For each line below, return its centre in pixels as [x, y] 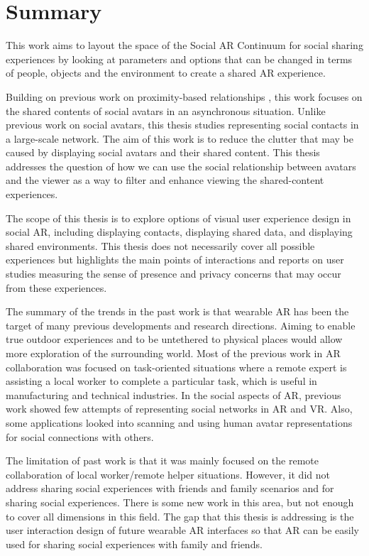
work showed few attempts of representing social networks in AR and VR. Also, [179, 409]
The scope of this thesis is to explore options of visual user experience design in [178, 218]
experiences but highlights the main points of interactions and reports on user [175, 260]
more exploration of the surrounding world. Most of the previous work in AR [173, 353]
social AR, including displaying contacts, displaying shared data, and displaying [179, 232]
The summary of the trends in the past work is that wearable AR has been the [177, 311]
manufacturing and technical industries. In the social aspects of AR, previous [174, 394]
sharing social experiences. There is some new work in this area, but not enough [180, 502]
